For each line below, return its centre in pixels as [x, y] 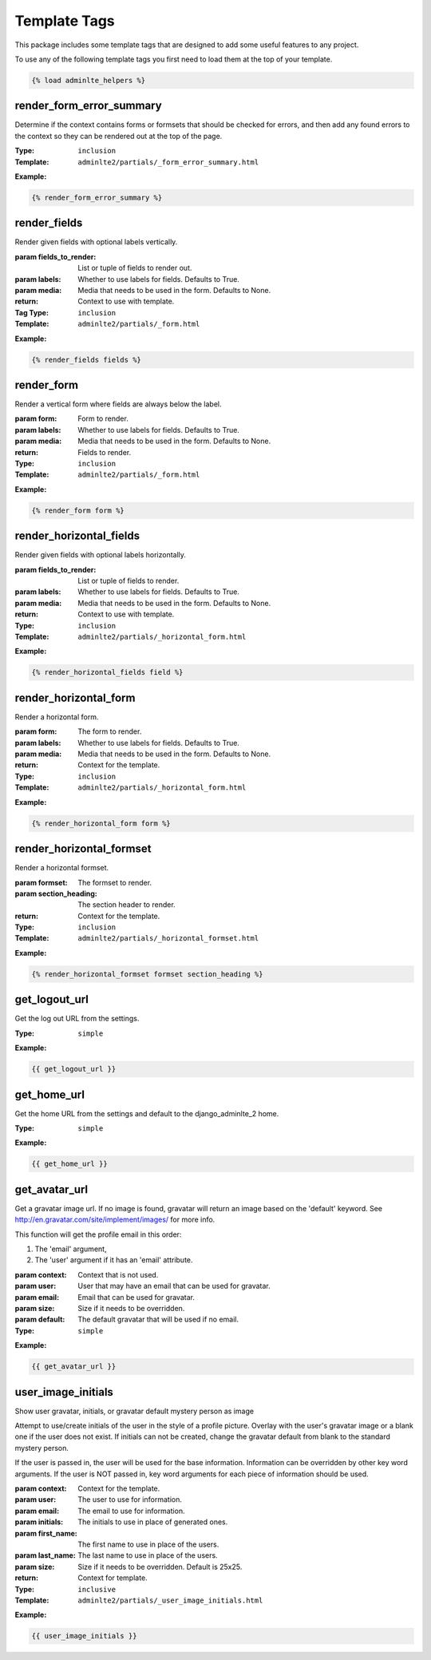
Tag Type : [32, 312]
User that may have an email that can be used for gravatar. [174, 1286]
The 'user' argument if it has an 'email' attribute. [114, 1260]
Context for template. [113, 1578]
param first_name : [46, 1533]
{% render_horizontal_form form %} [101, 823]
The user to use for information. [130, 1500]
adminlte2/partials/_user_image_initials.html [170, 1600]
